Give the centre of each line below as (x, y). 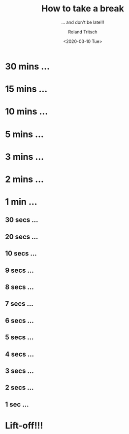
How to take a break (83, 9)
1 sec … (17, 404)
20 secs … (22, 236)
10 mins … (27, 112)
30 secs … (22, 220)
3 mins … (25, 157)
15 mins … (26, 89)
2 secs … (19, 388)
